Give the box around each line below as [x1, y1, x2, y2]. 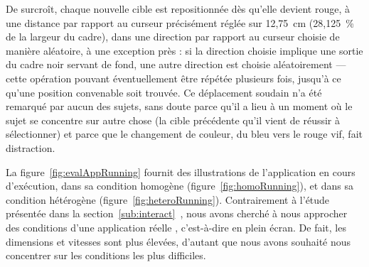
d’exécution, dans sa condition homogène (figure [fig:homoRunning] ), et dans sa [6, 178, 354, 193]
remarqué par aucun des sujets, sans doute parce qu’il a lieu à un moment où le [6, 99, 353, 114]
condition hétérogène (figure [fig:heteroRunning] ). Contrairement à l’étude [6, 192, 330, 207]
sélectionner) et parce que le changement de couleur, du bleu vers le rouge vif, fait [6, 126, 363, 141]
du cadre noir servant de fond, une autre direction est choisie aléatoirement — [6, 57, 346, 72]
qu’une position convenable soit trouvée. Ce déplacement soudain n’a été [6, 85, 322, 99]
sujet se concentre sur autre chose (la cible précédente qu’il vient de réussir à [6, 112, 341, 127]
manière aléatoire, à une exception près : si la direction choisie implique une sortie [6, 43, 363, 58]
